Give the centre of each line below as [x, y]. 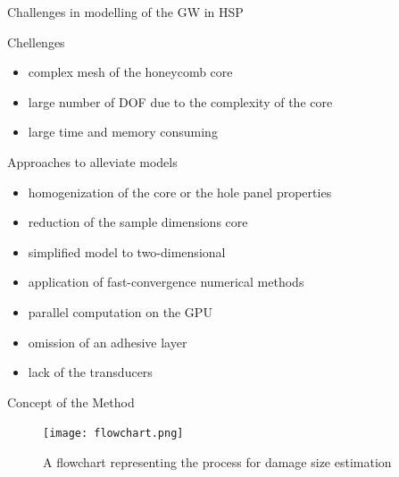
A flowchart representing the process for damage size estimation [217, 461]
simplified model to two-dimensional [127, 251]
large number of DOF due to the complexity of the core [180, 101]
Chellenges [36, 42]
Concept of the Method [71, 402]
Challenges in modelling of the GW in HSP [125, 12]
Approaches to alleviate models [92, 161]
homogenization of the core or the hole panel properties [180, 192]
